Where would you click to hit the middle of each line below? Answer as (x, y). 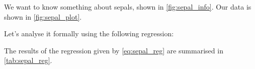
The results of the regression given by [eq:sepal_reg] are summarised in (114, 50)
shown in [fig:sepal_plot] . (43, 16)
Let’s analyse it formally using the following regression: (89, 33)
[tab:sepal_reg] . (28, 60)
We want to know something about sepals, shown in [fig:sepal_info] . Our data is (128, 7)
